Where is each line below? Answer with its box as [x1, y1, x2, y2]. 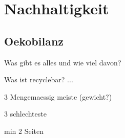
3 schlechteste [4, 108, 47, 119]
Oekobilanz [4, 33, 64, 49]
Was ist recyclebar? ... [4, 74, 73, 85]
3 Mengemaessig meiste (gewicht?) [4, 91, 112, 102]
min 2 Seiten [4, 125, 44, 136]
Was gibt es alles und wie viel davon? [4, 57, 121, 67]
